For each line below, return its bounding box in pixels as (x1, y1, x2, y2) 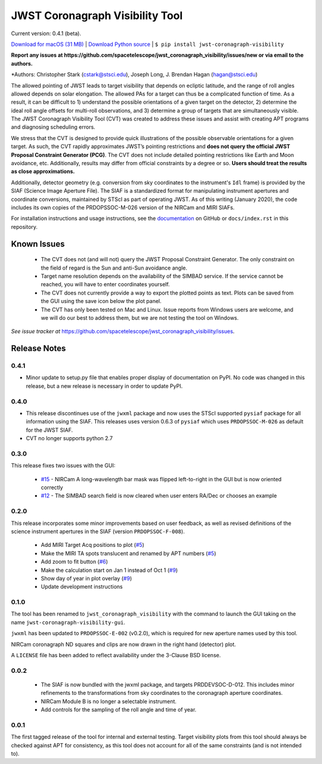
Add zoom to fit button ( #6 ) (41, 558, 109, 565)
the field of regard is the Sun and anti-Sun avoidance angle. (41, 264, 188, 271)
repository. (11, 223, 38, 230)
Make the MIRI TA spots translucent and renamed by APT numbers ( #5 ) (41, 549, 216, 557)
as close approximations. (11, 168, 75, 175)
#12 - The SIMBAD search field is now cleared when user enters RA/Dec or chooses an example (41, 492, 277, 499)
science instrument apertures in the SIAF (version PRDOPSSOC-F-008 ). (11, 528, 185, 535)
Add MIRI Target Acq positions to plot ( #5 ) (41, 542, 144, 549)
